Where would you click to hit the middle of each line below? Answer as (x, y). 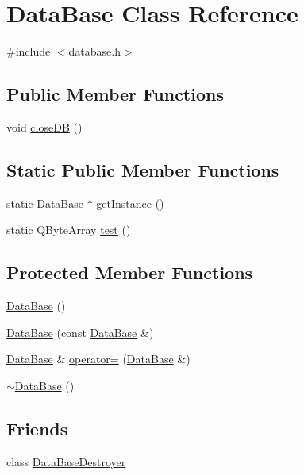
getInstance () (130, 203)
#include (29, 51)
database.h (94, 51)
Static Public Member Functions (143, 169)
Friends (37, 428)
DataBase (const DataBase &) (80, 332)
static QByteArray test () (69, 230)
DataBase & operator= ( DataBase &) (98, 359)
